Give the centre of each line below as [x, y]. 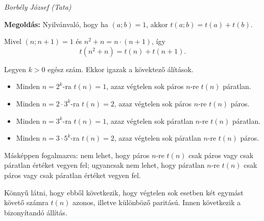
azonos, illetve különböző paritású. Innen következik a [157, 202]
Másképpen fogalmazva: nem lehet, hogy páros [77, 155]
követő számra [26, 202]
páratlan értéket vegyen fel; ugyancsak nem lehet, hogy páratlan [104, 165]
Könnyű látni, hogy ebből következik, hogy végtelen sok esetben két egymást [124, 192]
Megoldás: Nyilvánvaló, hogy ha [56, 24]
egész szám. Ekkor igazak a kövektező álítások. [121, 69]
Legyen [15, 69]
